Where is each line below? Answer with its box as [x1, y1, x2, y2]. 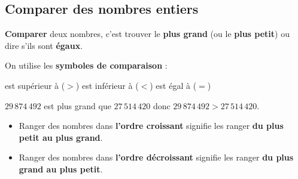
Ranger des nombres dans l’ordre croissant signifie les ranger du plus [19, 119, 284, 132]
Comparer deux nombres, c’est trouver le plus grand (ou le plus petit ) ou [5, 27, 290, 40]
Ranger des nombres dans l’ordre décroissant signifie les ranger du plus [19, 151, 294, 163]
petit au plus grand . [19, 131, 103, 143]
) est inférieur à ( [75, 79, 139, 91]
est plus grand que [44, 99, 111, 112]
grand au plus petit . [19, 162, 103, 175]
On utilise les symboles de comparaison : [5, 59, 168, 72]
